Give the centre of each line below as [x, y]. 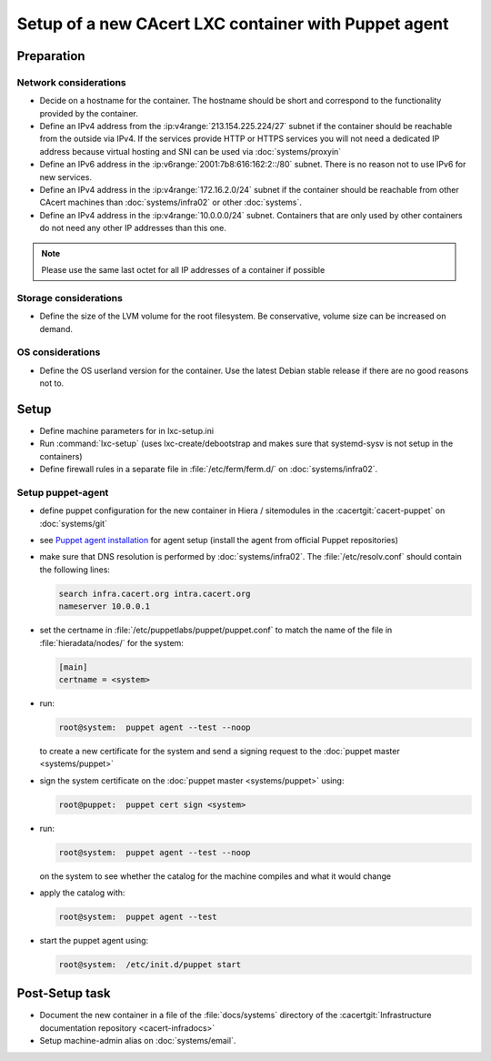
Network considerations [71, 82]
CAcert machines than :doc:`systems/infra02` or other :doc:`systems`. [170, 202]
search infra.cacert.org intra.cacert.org [155, 593]
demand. [56, 328]
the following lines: [75, 570]
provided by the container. [89, 113]
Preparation [51, 56]
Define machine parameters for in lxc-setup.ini [126, 430]
